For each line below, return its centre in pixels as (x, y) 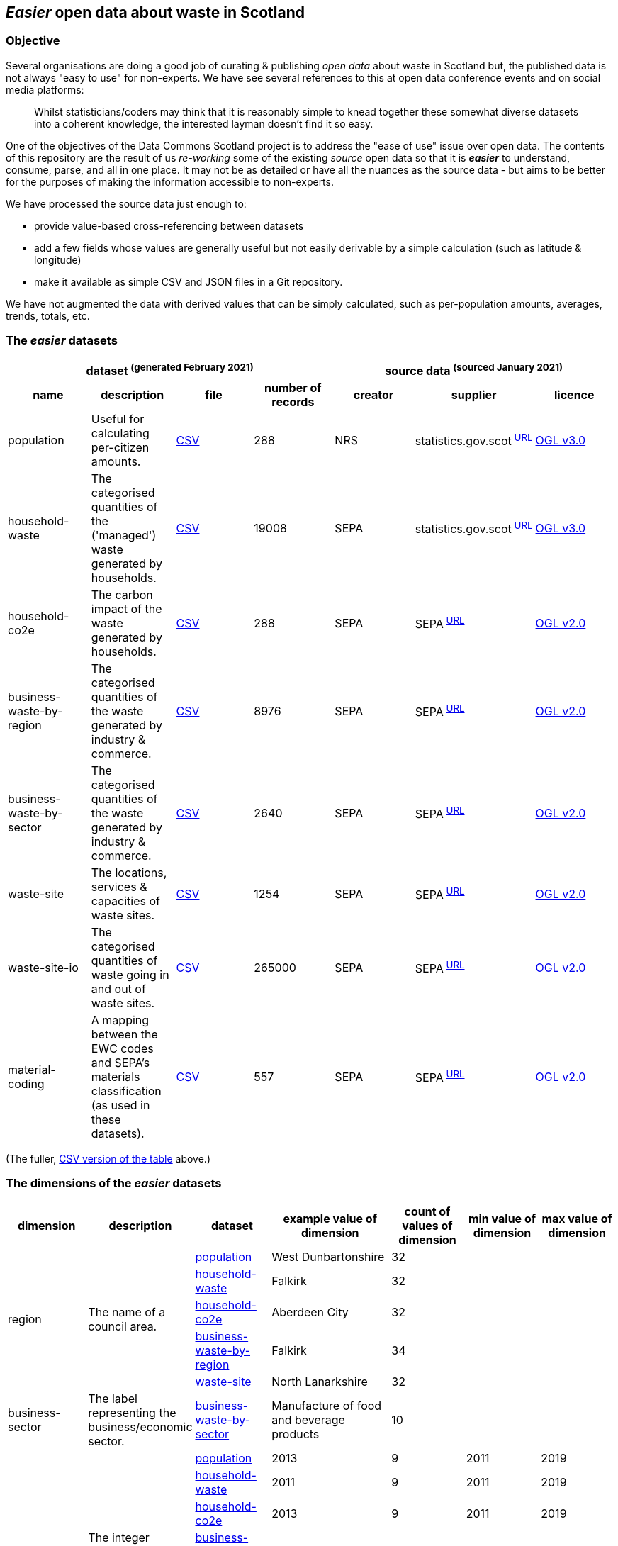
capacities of (125, 901)
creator (373, 394)
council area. (123, 1326)
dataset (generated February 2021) (170, 369)
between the (124, 1034)
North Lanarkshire (320, 1381)
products (296, 1434)
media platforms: (45, 89)
